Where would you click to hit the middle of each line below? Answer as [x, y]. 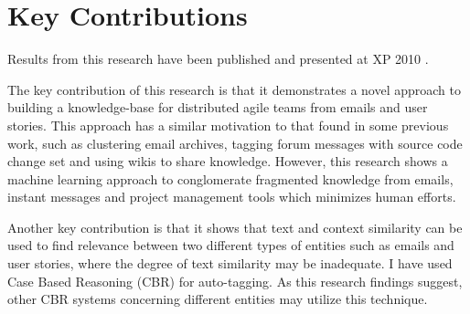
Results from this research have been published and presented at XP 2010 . [218, 59]
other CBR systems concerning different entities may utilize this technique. [218, 299]
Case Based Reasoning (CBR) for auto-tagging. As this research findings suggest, [235, 281]
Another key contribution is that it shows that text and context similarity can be [235, 227]
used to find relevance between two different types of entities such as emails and [231, 245]
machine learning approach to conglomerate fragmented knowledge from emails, [230, 178]
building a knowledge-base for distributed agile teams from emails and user [218, 107]
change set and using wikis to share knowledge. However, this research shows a [228, 161]
